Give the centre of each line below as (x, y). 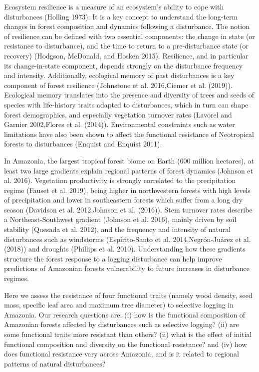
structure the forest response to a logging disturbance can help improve (113, 258)
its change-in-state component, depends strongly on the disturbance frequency (124, 65)
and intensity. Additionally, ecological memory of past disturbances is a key (119, 75)
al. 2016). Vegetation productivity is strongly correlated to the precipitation (120, 180)
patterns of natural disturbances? (55, 363)
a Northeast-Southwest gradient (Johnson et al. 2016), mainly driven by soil (120, 219)
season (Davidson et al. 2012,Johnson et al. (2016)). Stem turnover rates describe (128, 209)
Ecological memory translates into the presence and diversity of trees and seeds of (129, 95)
